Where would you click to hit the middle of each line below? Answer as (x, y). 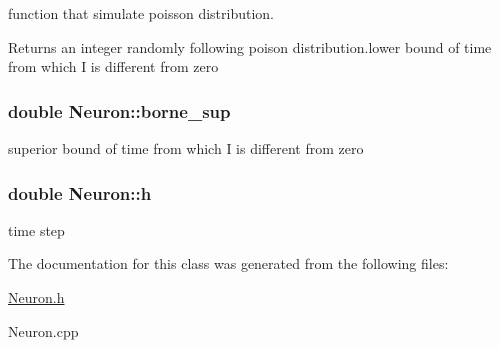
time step (36, 229)
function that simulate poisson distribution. (141, 13)
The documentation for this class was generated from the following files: (228, 263)
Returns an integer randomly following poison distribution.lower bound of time (250, 46)
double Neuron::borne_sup (119, 110)
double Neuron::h (80, 192)
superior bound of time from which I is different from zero (186, 148)
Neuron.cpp (43, 330)
